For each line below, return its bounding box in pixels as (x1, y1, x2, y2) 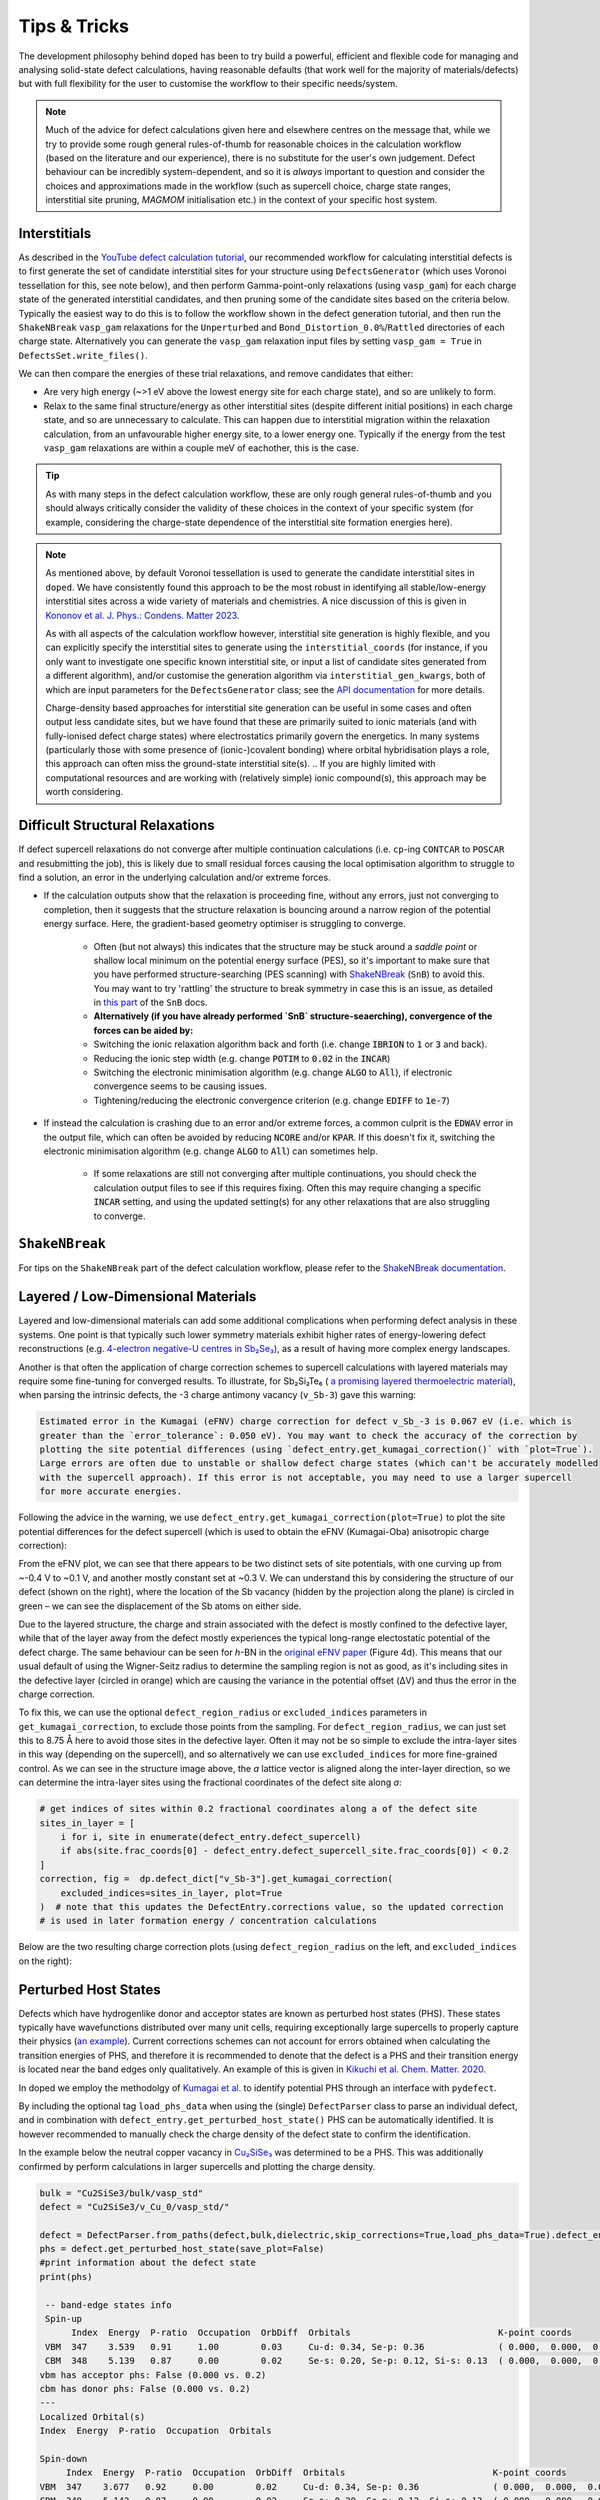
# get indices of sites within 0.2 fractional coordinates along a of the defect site (39, 1803, 478, 1815)
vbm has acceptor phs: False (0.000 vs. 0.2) (39, 2369, 267, 2380)
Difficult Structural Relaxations (18, 817, 215, 834)
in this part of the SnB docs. (93, 996, 208, 1009)
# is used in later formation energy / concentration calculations (39, 1915, 378, 1927)
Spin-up (45, 2313, 83, 2325)
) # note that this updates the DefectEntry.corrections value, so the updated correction (39, 1901, 504, 1912)
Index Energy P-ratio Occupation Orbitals (39, 2425, 272, 2437)
